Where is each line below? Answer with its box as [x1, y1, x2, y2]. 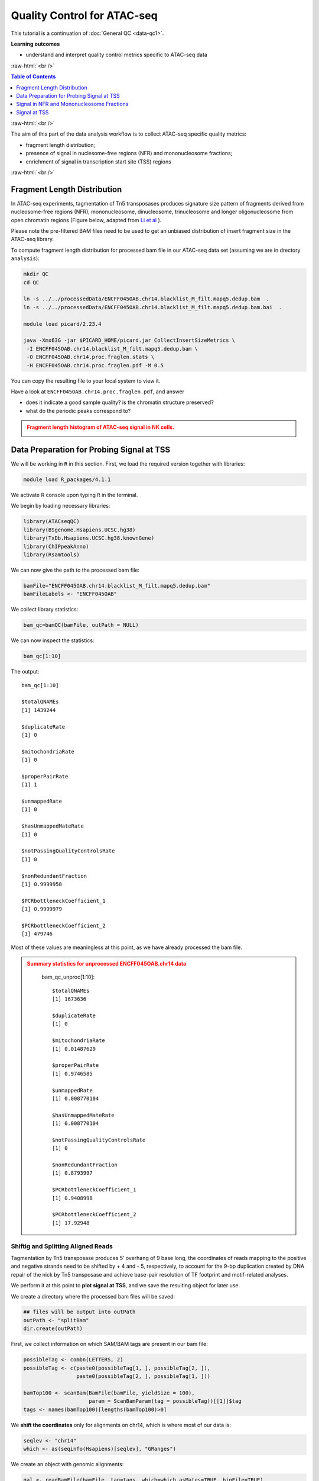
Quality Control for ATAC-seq [11, 9, 158, 22]
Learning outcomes [11, 40, 60, 47]
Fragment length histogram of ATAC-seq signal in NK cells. [27, 424, 174, 431]
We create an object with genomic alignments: [11, 1460, 124, 1467]
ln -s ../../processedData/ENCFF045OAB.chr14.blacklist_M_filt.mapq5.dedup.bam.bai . [23, 304, 282, 310]
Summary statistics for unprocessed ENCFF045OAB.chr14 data [27, 960, 187, 967]
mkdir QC [23, 271, 49, 278]
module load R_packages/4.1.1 [23, 476, 111, 483]
